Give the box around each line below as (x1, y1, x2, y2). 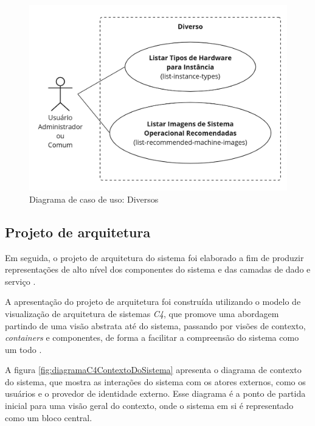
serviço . (5, 274, 36, 287)
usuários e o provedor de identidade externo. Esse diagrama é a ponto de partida (5, 387, 306, 400)
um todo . (5, 343, 42, 355)
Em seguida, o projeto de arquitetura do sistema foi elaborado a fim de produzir (5, 251, 304, 264)
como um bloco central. (5, 411, 92, 424)
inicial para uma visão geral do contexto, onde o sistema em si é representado (5, 399, 294, 412)
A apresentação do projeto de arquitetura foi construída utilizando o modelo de (5, 295, 301, 308)
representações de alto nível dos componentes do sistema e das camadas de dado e (5, 263, 311, 276)
